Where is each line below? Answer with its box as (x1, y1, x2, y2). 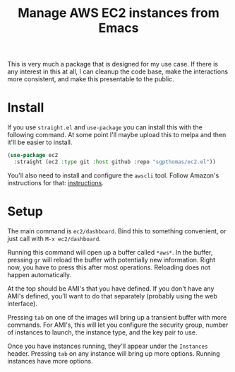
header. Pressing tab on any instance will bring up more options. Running (7, 349, 220, 358)
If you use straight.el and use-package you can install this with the (7, 123, 203, 132)
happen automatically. (7, 270, 72, 279)
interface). (7, 299, 37, 308)
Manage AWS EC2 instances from (17, 5, 220, 21)
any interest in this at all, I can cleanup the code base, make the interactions (7, 67, 228, 76)
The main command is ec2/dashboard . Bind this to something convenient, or (7, 226, 227, 235)
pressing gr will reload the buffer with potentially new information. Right (7, 255, 216, 264)
